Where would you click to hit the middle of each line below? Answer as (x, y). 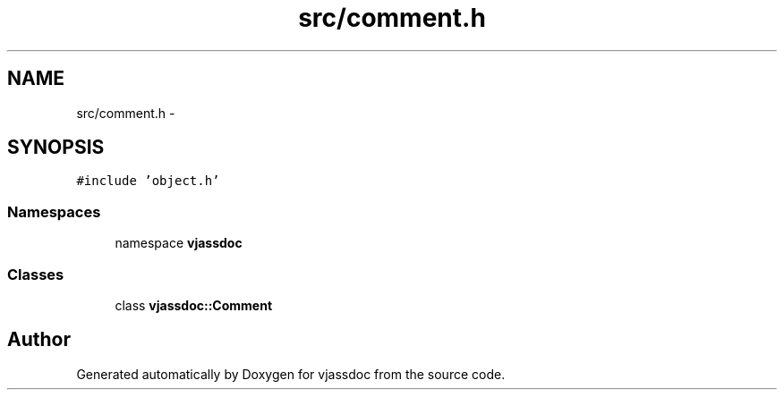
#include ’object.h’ (148, 181)
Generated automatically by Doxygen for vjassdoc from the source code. (291, 374)
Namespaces (54, 211)
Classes (36, 274)
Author (39, 340)
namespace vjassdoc (179, 243)
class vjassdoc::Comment (194, 305)
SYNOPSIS (56, 148)
